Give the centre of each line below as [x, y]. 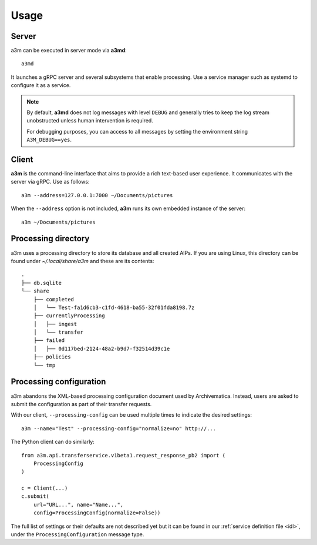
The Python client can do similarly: [53, 442]
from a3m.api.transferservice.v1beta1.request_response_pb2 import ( [124, 455]
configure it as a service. [41, 85]
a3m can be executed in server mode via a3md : [69, 51]
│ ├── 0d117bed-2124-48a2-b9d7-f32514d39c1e [102, 348]
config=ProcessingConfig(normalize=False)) [97, 513]
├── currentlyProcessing [69, 316]
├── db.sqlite [41, 283]
